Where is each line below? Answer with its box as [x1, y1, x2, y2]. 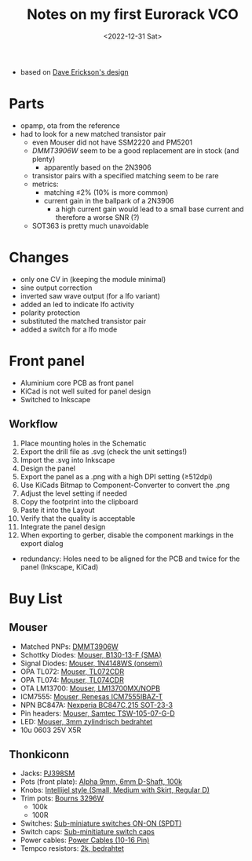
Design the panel [20, 463, 75, 473]
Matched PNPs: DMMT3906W [20, 642, 119, 651]
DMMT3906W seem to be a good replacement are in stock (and [31, 145, 239, 155]
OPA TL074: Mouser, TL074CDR [20, 675, 124, 684]
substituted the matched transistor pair [20, 316, 147, 325]
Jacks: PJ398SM [20, 768, 75, 779]
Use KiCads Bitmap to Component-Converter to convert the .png [20, 480, 230, 489]
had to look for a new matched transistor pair [20, 129, 166, 138]
